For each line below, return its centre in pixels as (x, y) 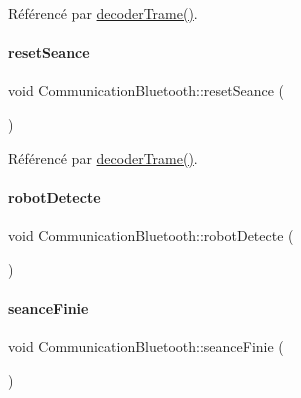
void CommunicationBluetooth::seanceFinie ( (146, 345)
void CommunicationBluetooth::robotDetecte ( (151, 234)
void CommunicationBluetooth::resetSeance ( (146, 90)
